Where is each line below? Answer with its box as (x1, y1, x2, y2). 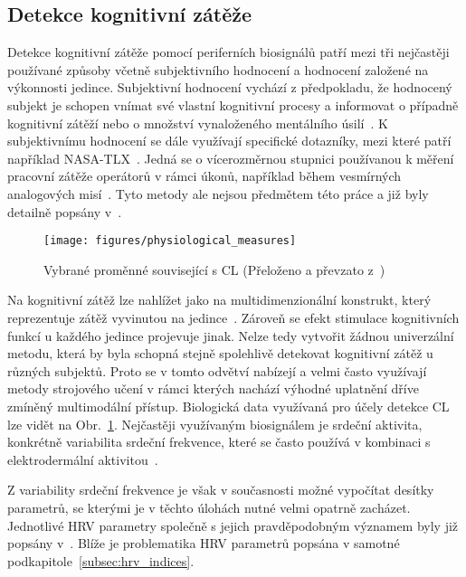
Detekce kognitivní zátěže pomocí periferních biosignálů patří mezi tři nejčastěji (7, 43, 450, 61)
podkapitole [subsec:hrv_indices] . (7, 551, 195, 570)
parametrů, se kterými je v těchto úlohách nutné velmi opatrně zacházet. (7, 497, 411, 516)
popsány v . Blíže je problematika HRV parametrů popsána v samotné (7, 534, 400, 553)
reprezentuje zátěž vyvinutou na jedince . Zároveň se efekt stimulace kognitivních (7, 307, 460, 326)
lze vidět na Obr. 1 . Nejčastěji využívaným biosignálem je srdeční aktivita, (7, 414, 423, 433)
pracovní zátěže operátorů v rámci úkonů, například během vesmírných (7, 166, 402, 185)
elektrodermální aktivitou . (7, 449, 158, 468)
